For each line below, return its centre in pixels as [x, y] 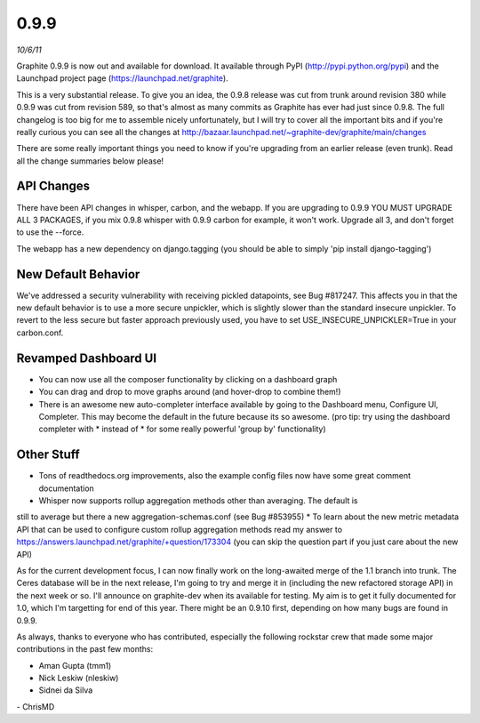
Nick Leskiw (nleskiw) [79, 678]
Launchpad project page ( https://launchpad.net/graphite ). [122, 78]
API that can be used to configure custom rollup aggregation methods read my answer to [179, 529]
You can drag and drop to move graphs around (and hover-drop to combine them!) [190, 392]
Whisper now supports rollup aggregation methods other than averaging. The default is [198, 500]
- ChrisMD [36, 706]
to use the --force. [50, 232]
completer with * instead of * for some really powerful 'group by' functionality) [182, 429]
